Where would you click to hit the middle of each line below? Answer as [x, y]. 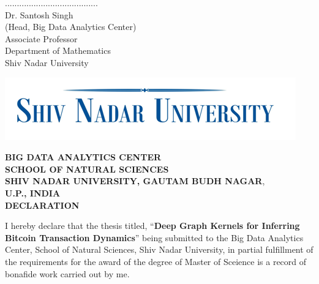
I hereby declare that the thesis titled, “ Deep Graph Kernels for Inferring [152, 226]
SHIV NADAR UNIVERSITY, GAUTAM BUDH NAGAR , [135, 181]
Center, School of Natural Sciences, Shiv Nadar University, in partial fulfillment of [159, 249]
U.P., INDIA [33, 192]
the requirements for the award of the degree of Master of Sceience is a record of [156, 261]
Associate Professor [41, 38]
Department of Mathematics [58, 50]
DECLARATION [42, 205]
